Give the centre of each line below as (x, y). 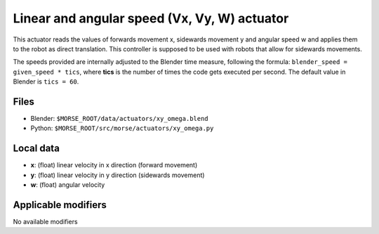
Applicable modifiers (60, 205)
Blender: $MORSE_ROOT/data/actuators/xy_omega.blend (119, 119)
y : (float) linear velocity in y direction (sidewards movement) (118, 175)
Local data (36, 149)
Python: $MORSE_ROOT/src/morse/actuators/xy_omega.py (122, 128)
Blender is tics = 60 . (46, 82)
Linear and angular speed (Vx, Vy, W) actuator (151, 18)
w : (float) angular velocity (68, 185)
